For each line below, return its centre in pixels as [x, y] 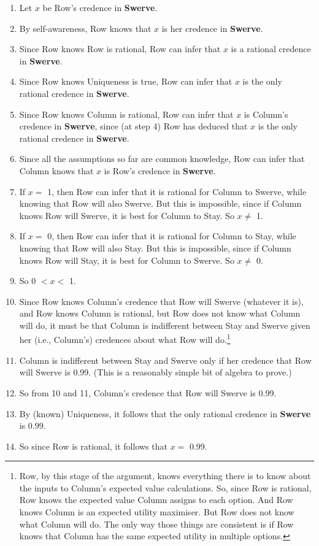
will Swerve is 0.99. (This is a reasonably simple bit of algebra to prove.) [156, 372]
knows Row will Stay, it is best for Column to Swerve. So [127, 260]
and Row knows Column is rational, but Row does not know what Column [160, 313]
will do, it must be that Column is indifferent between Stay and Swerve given [165, 325]
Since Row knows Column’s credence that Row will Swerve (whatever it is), [161, 301]
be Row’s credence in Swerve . [100, 7]
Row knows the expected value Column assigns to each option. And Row [156, 500]
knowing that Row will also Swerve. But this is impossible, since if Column [160, 203]
